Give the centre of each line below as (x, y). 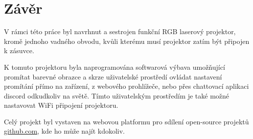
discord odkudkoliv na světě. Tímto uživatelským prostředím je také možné (117, 95)
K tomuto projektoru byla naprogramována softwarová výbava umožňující (115, 67)
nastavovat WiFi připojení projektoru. (61, 105)
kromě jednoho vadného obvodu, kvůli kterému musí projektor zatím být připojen (127, 41)
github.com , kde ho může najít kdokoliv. (64, 131)
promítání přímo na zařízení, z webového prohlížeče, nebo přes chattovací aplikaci (126, 86)
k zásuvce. (19, 50)
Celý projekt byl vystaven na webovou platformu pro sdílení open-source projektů (126, 121)
